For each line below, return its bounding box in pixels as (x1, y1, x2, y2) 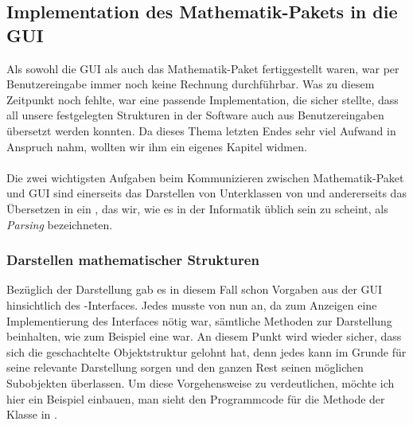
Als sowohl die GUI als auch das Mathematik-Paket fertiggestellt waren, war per (6, 60, 399, 76)
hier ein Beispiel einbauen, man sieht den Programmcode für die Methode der (6, 390, 385, 407)
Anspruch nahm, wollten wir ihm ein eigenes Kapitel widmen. (6, 138, 307, 154)
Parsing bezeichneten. (6, 216, 113, 232)
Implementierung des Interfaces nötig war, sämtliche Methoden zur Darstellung (6, 312, 392, 329)
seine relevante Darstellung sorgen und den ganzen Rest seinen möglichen (6, 359, 364, 376)
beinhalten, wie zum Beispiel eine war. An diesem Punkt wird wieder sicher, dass (6, 328, 402, 345)
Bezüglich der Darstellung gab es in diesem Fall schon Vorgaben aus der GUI (6, 281, 383, 298)
